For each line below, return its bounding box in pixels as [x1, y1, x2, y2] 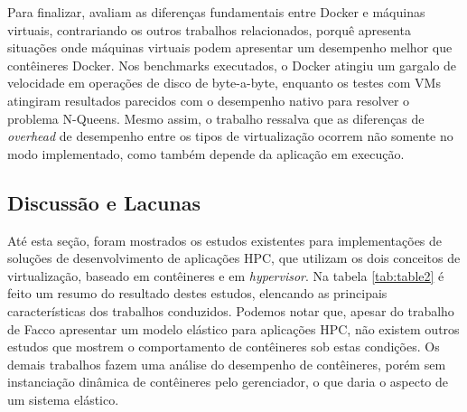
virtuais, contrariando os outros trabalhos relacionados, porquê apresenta [7, 20, 411, 39]
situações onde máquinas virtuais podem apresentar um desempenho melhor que [7, 38, 453, 57]
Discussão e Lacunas [7, 188, 201, 216]
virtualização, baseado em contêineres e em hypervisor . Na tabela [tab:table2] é [7, 266, 444, 285]
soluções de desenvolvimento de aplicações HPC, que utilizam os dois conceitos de [7, 248, 461, 267]
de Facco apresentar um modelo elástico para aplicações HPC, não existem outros [7, 319, 460, 338]
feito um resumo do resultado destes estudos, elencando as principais [7, 284, 388, 303]
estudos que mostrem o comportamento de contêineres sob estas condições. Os [7, 337, 440, 356]
